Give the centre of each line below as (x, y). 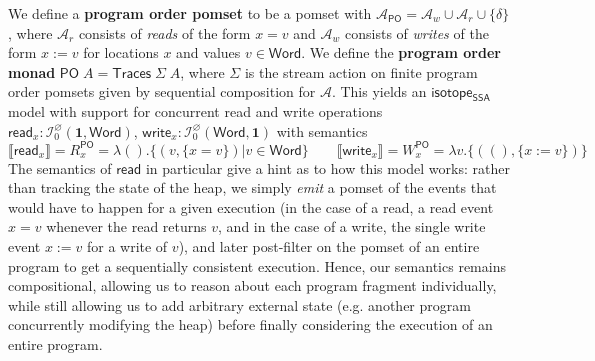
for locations (121, 52)
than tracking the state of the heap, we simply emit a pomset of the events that (252, 187)
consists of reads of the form (164, 32)
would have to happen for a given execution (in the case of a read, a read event (251, 206)
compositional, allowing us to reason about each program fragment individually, (252, 285)
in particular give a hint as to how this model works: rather (327, 167)
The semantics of (60, 167)
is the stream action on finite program (361, 71)
